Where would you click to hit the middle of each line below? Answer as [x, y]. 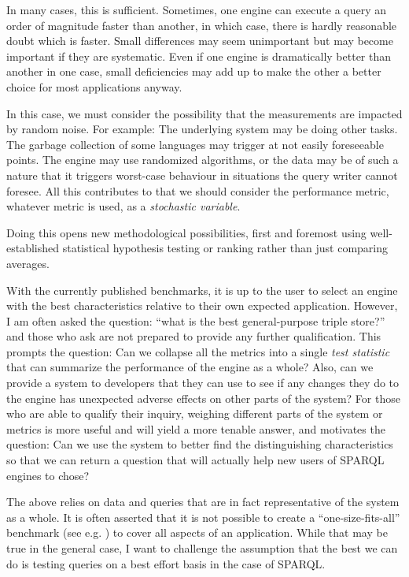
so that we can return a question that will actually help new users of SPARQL [195, 460]
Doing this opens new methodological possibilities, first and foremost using [186, 232]
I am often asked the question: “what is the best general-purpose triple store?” [196, 320]
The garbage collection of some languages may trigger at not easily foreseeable [195, 144]
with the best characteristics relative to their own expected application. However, [202, 305]
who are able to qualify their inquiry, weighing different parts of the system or [195, 413]
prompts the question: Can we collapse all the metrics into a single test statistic [198, 351]
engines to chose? [48, 475]
